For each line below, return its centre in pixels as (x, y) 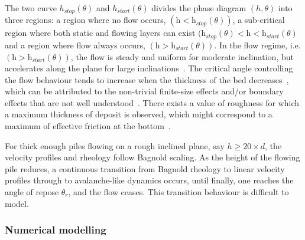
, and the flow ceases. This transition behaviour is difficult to (179, 192)
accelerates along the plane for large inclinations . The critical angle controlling (149, 68)
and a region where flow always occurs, (75, 45)
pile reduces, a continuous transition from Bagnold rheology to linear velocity (145, 168)
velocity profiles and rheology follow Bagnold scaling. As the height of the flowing (152, 157)
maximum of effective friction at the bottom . (88, 126)
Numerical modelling (56, 230)
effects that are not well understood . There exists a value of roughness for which (152, 102)
